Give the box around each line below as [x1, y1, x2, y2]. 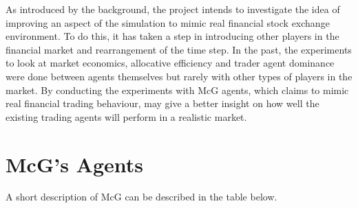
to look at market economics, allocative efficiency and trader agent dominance [6, 56, 335, 70]
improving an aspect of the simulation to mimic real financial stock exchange [6, 15, 330, 30]
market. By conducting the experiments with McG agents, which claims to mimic [6, 82, 349, 97]
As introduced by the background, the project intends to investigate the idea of [6, 2, 340, 16]
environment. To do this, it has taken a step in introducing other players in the [6, 29, 339, 43]
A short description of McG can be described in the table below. [6, 189, 277, 204]
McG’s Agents [6, 150, 143, 178]
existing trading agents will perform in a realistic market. [6, 109, 247, 124]
